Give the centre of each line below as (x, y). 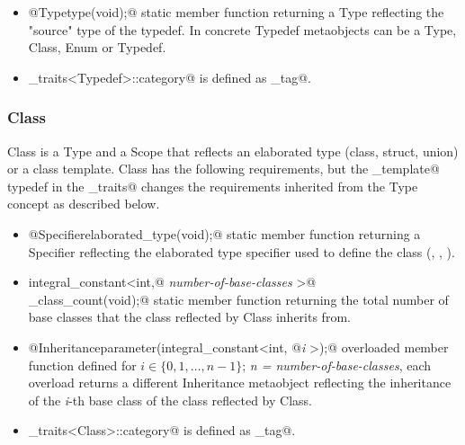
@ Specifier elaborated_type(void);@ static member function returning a (224, 233)
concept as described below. (84, 204)
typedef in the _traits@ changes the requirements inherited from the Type (213, 186)
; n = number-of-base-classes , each (337, 365)
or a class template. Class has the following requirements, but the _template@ (224, 169)
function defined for (82, 365)
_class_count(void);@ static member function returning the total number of (238, 299)
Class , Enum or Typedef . (97, 47)
